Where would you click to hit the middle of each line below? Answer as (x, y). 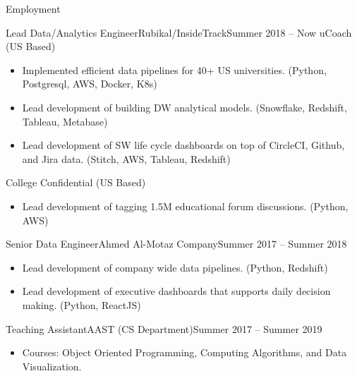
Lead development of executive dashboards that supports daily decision (176, 291)
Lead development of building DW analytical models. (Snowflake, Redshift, (184, 107)
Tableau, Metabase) (65, 121)
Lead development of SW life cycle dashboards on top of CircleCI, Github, (183, 145)
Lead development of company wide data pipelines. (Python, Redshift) (175, 267)
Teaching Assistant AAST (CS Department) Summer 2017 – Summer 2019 (164, 328)
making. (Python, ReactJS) (81, 304)
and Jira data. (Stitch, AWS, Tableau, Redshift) (126, 158)
